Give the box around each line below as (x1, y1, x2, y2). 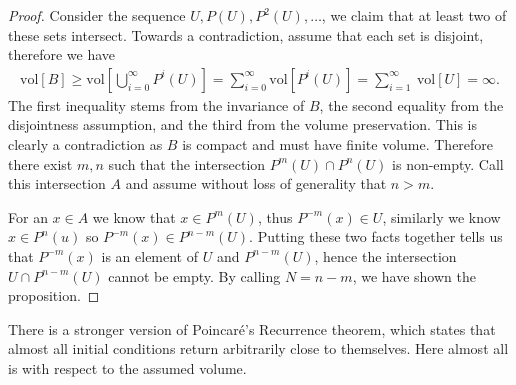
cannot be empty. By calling (108, 265, 281, 286)
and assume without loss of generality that (125, 173, 387, 194)
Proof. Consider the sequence (8, 5, 186, 25)
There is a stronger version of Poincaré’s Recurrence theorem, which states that (8, 318, 496, 339)
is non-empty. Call (392, 153, 504, 174)
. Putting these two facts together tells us (249, 226, 503, 247)
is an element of (101, 245, 199, 266)
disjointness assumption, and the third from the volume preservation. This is (8, 114, 478, 135)
